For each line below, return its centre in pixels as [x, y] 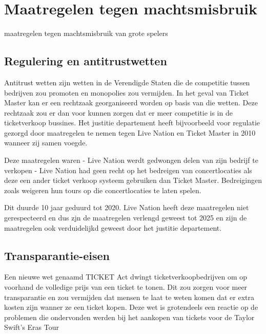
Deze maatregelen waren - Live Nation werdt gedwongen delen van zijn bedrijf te [131, 160]
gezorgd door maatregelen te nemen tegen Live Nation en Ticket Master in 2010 [130, 132]
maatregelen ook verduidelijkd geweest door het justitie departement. [113, 227]
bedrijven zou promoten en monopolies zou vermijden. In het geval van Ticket [127, 92]
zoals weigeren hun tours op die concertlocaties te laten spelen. [103, 190]
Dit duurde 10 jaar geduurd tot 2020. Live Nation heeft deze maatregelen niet [127, 207]
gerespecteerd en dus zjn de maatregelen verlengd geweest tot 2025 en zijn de [126, 218]
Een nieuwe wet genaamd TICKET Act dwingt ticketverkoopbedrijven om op [126, 277]
